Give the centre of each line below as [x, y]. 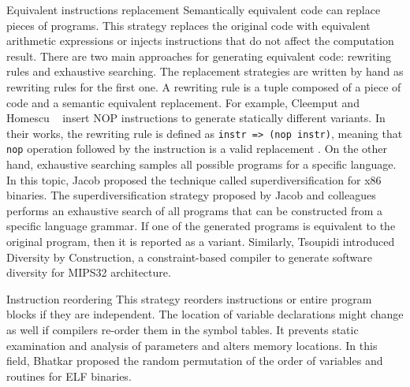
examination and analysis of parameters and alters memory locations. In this [192, 345]
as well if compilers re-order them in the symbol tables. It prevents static [183, 329]
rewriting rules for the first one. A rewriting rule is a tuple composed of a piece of [204, 86]
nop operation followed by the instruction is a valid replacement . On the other [197, 149]
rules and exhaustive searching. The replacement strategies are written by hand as [205, 71]
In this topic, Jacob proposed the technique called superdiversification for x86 [194, 179]
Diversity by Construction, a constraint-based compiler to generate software [189, 257]
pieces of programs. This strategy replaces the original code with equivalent [188, 25]
